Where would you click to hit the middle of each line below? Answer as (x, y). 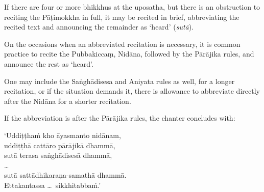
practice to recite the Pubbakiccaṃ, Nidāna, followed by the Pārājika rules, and (129, 54)
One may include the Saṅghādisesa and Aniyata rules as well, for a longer (119, 81)
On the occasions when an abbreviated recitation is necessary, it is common (122, 44)
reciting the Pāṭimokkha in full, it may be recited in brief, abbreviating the (122, 17)
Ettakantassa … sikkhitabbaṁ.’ (53, 185)
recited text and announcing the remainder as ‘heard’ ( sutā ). (99, 27)
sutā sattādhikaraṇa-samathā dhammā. (65, 175)
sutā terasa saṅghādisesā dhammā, (58, 155)
